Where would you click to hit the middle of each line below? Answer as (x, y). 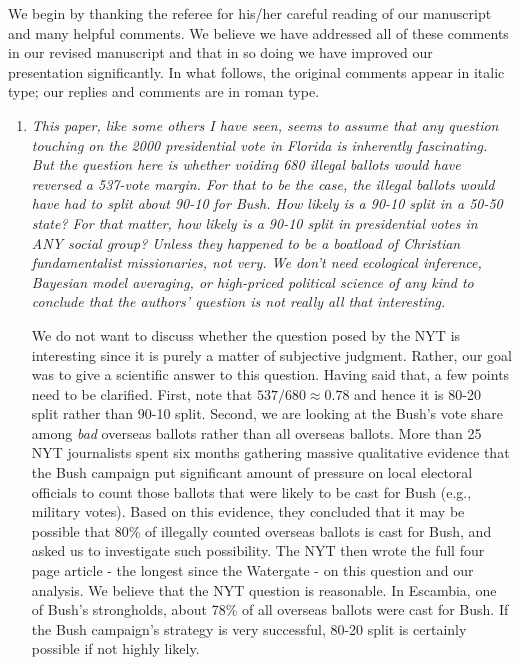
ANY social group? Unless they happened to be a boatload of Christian (246, 242)
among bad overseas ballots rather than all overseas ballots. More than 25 (256, 432)
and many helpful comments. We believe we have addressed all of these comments (258, 32)
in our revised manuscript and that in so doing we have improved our (220, 52)
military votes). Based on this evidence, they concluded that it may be (248, 511)
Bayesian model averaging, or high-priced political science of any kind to (252, 281)
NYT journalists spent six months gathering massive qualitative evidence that (270, 452)
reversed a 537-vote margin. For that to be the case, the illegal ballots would (263, 183)
